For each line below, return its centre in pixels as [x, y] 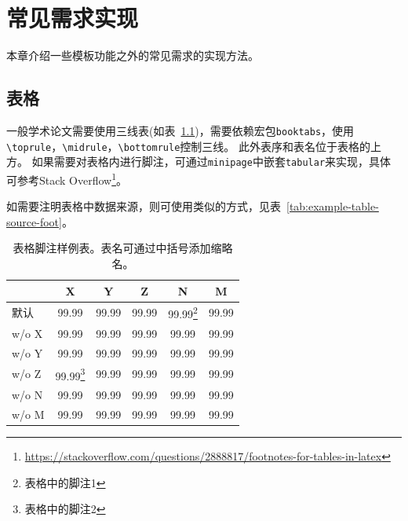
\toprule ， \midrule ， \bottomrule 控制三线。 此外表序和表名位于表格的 [188, 146]
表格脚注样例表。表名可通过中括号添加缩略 [123, 248]
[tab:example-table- [333, 206]
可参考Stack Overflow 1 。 [67, 178]
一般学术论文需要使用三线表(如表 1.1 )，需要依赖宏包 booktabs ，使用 [180, 130]
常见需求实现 [73, 18]
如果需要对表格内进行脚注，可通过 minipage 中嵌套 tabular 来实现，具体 [211, 161]
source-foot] [34, 221]
